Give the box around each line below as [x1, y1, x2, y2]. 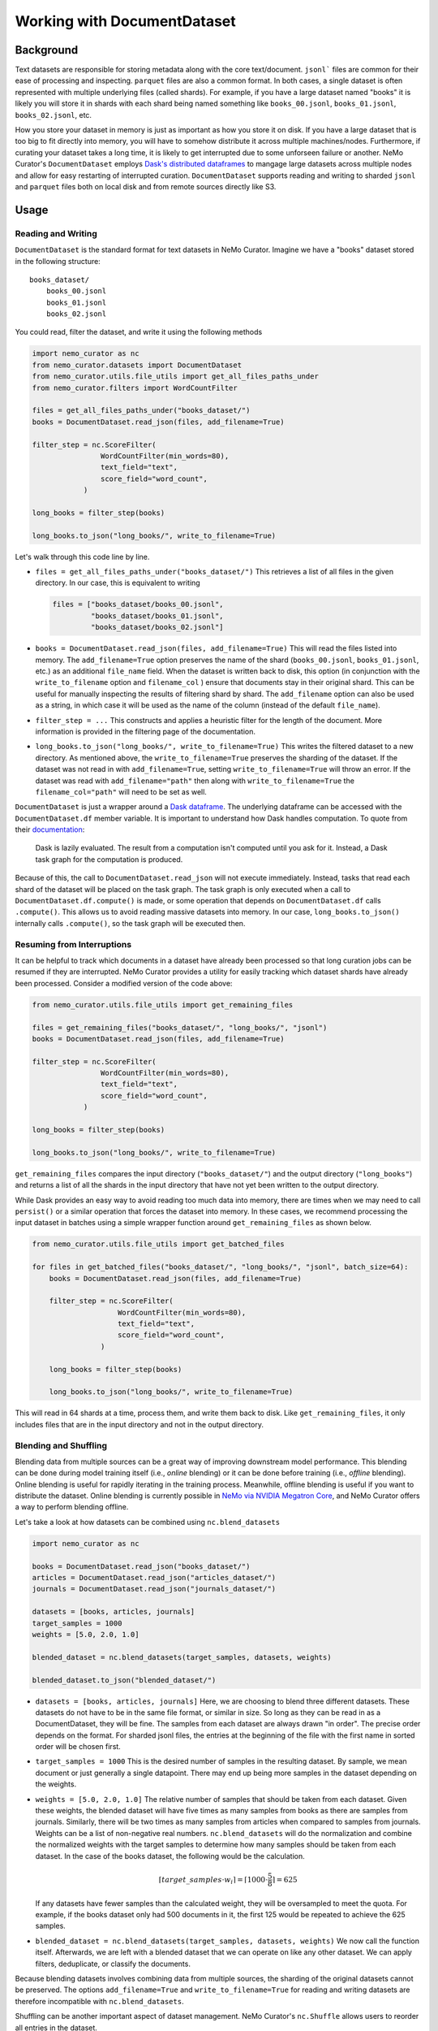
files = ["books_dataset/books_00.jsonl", [52, 600, 224, 609]
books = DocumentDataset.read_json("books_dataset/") [32, 1561, 251, 1571]
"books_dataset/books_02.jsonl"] [90, 622, 224, 632]
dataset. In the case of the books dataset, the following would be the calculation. [35, 1851, 306, 1860]
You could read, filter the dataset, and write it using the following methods [15, 327, 263, 337]
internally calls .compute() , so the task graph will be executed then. [15, 918, 246, 928]
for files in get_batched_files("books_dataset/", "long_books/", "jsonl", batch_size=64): [32, 1262, 409, 1271]
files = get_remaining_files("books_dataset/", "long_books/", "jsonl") [32, 1023, 328, 1032]
